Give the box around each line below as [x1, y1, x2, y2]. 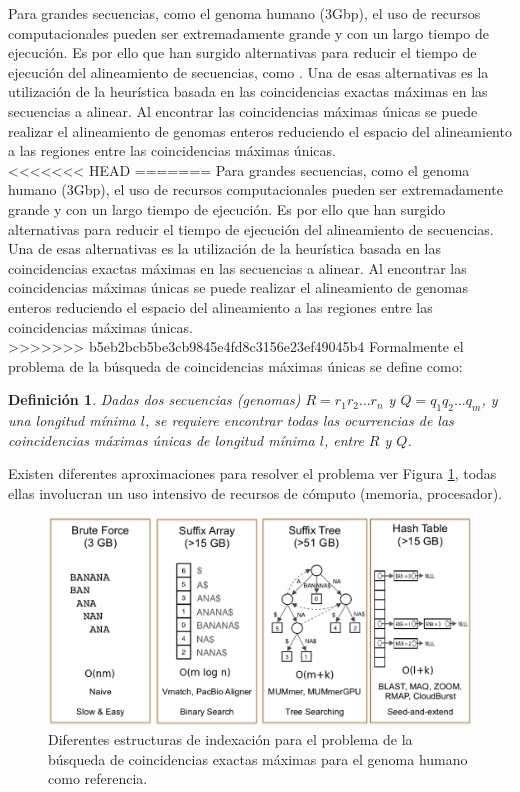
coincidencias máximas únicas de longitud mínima [8, 429, 315, 450]
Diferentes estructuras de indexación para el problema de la [48, 728, 413, 749]
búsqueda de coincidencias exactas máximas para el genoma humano [48, 748, 468, 769]
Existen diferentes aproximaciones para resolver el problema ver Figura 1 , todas [8, 463, 497, 484]
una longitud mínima [8, 410, 136, 431]
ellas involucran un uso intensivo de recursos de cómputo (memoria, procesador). [8, 482, 503, 503]
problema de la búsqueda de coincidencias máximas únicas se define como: [8, 355, 463, 376]
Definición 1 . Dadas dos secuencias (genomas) [8, 389, 301, 410]
